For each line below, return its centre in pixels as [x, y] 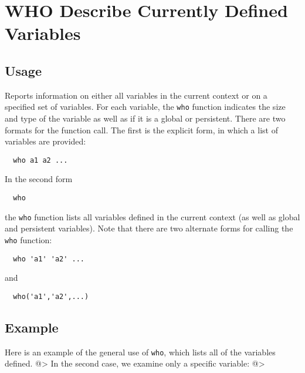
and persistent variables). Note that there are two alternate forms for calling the [149, 228]
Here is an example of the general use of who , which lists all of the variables [140, 352]
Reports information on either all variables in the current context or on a [136, 95]
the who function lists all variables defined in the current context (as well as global [152, 216]
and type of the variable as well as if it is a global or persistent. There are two [145, 118]
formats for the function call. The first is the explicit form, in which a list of [141, 130]
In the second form [39, 179]
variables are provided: [45, 141]
